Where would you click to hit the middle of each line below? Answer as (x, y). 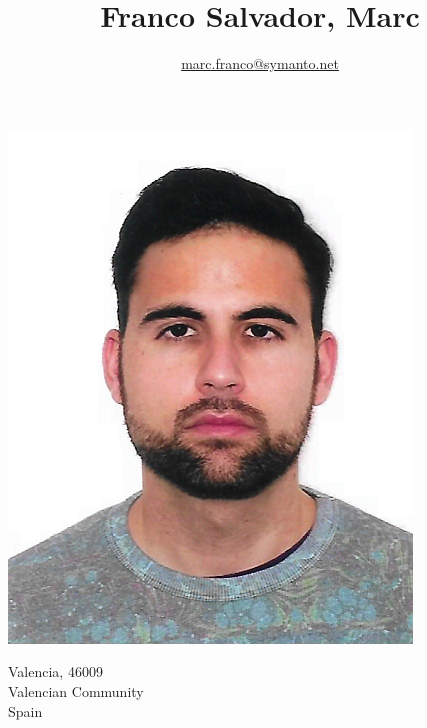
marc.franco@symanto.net (260, 63)
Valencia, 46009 (55, 671)
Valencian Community (76, 690)
